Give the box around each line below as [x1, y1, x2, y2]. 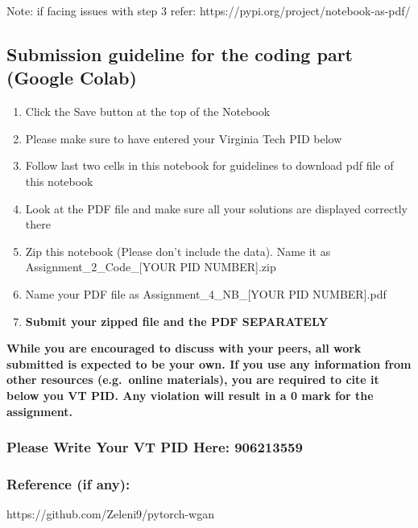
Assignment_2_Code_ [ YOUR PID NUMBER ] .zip [25, 258, 276, 275]
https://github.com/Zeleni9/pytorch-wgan [6, 505, 214, 522]
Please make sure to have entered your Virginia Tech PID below [25, 130, 342, 146]
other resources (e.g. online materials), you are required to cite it [6, 371, 379, 388]
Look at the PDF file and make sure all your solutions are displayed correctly [25, 200, 408, 217]
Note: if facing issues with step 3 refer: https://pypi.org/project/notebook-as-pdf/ [6, 2, 411, 19]
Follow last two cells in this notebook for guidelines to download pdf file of [25, 157, 394, 174]
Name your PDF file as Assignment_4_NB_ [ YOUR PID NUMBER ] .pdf [25, 285, 387, 302]
